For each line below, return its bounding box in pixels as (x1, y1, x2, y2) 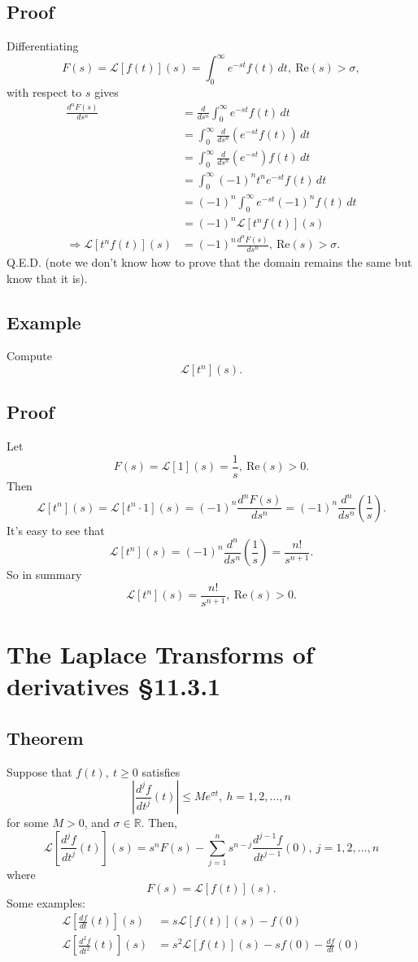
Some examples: (7, 894, 85, 911)
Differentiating (7, 37, 79, 54)
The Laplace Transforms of (7, 637, 314, 670)
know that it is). (7, 269, 88, 286)
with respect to (7, 84, 82, 101)
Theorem (7, 725, 84, 750)
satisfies (142, 763, 181, 780)
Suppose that (7, 763, 72, 780)
